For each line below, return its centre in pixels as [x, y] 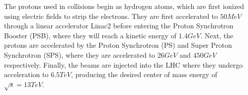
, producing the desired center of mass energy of [144, 74]
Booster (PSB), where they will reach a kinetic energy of [90, 35]
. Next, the [217, 35]
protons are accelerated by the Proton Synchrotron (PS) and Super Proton [118, 45]
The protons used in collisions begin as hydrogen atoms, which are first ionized [124, 6]
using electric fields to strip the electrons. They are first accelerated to [111, 16]
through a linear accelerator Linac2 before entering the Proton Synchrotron [119, 26]
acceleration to [26, 74]
